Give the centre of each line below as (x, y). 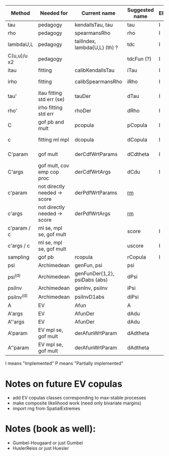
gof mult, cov (54, 165)
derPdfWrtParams (96, 193)
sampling (19, 257)
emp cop (49, 172)
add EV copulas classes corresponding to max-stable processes (79, 398)
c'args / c (19, 246)
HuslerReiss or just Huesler (41, 448)
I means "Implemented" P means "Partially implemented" (64, 364)
